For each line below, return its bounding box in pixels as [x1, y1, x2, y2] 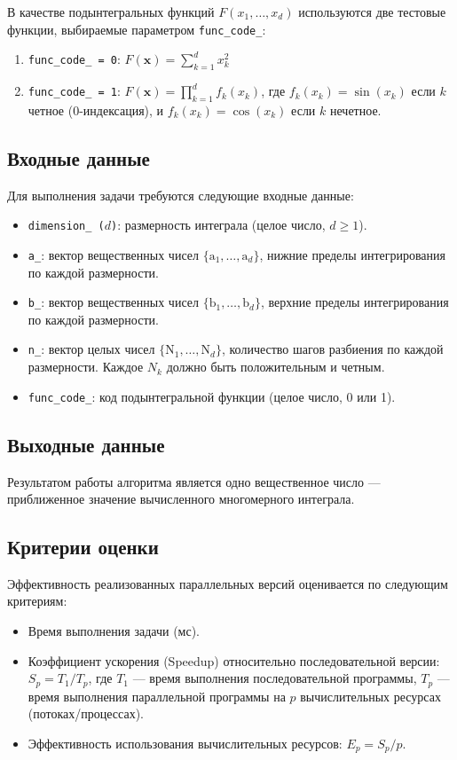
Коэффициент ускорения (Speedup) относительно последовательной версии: [28, 651, 440, 670]
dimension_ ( [28, 220, 105, 233]
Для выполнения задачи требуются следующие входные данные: [7, 185, 354, 204]
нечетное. [329, 100, 382, 119]
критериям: [7, 592, 67, 610]
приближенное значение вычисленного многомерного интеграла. [7, 490, 355, 508]
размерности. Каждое [28, 357, 144, 376]
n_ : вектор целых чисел [28, 340, 155, 358]
